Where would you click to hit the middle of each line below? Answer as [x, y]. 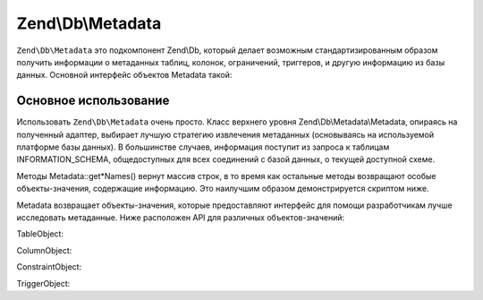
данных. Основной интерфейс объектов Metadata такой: [124, 75]
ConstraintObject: [49, 267]
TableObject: [40, 234]
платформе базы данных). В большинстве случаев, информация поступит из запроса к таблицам [203, 147]
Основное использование [93, 101]
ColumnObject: [44, 250]
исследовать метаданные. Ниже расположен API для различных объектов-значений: [180, 217]
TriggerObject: [43, 283]
